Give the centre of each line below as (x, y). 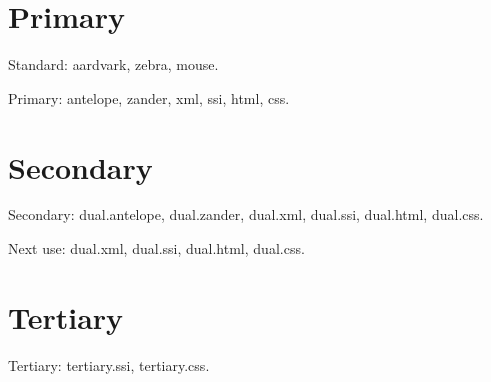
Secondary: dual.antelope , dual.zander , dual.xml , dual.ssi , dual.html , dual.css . (246, 214)
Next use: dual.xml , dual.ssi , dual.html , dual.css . (156, 248)
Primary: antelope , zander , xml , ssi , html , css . (149, 97)
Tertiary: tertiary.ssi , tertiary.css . (109, 364)
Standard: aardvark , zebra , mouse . (113, 64)
